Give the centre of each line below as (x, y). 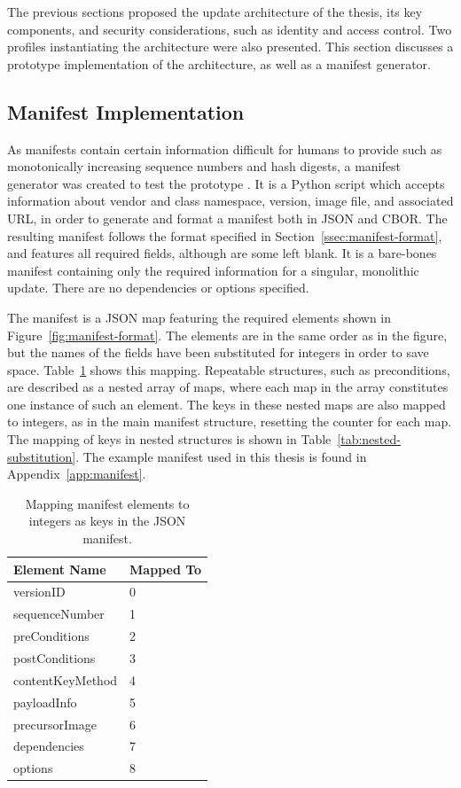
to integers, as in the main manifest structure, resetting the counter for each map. (230, 421)
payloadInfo (45, 702)
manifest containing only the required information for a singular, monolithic (213, 270)
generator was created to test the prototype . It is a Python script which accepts (226, 183)
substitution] (42, 456)
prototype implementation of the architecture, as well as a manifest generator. (219, 63)
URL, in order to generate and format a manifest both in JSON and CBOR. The (227, 218)
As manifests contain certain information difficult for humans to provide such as (225, 148)
